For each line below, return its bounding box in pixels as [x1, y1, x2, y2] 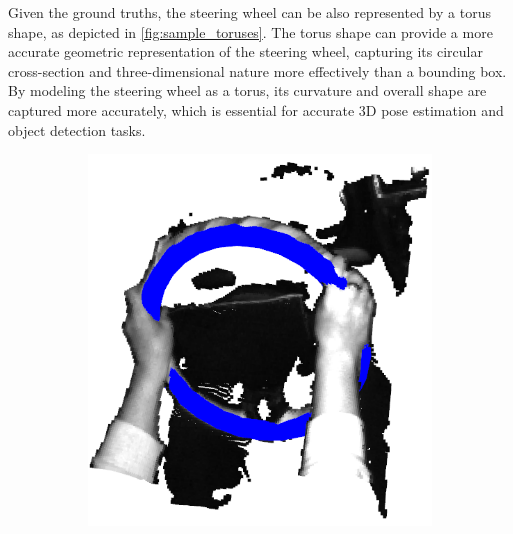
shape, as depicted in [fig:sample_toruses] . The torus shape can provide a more [8, 21, 493, 42]
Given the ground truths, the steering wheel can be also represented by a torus [8, 2, 491, 22]
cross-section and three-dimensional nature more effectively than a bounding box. [8, 60, 507, 81]
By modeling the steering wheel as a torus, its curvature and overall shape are [8, 80, 487, 101]
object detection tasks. [8, 119, 146, 140]
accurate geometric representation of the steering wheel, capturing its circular [8, 41, 483, 62]
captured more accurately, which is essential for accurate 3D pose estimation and [8, 99, 504, 120]
